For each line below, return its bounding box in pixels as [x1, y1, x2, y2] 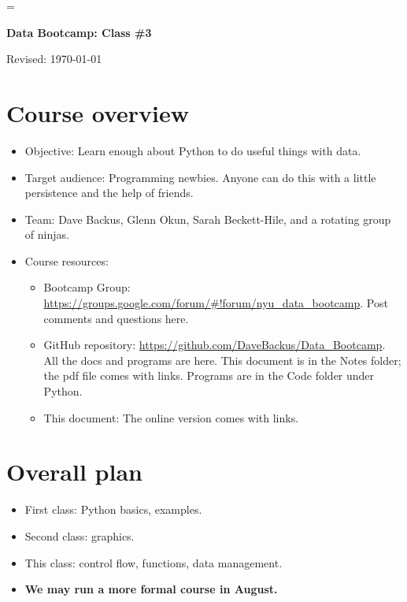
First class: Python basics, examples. [24, 501, 202, 518]
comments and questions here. [43, 310, 189, 326]
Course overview [6, 96, 190, 128]
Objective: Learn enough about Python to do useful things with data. [24, 142, 361, 158]
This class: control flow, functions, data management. [24, 554, 283, 570]
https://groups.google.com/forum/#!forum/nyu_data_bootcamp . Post [43, 295, 388, 311]
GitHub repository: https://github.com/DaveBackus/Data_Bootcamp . [43, 336, 386, 353]
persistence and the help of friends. [24, 184, 194, 201]
